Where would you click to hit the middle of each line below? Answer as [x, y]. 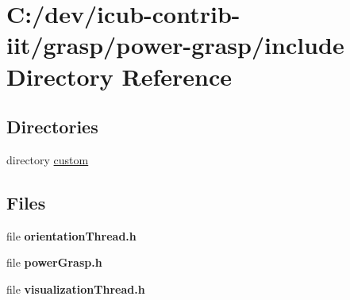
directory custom [48, 159]
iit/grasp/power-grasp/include [175, 45]
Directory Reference [119, 76]
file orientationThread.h [71, 235]
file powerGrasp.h [54, 262]
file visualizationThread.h [76, 288]
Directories [52, 127]
